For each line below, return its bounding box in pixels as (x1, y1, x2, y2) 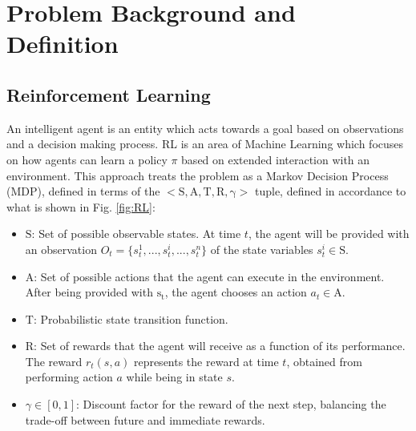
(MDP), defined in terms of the (6, 183, 160, 199)
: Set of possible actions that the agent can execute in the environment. (34, 268, 385, 284)
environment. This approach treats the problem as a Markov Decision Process (6, 167, 389, 183)
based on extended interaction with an (181, 151, 370, 167)
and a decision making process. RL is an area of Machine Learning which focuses (6, 135, 404, 152)
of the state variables (210, 240, 313, 257)
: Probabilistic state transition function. (33, 310, 228, 327)
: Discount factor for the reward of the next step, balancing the (76, 396, 386, 413)
